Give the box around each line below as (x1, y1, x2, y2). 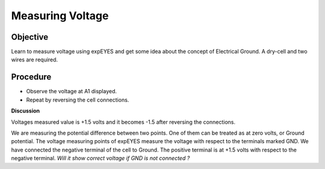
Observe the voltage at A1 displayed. (26, 88, 117, 95)
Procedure (11, 72, 52, 82)
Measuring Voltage (11, 9, 109, 22)
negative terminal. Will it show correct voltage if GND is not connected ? (11, 155, 190, 162)
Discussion (11, 107, 40, 114)
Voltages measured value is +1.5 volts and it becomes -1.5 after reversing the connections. (11, 118, 236, 126)
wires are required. (11, 56, 58, 63)
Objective (11, 32, 49, 42)
